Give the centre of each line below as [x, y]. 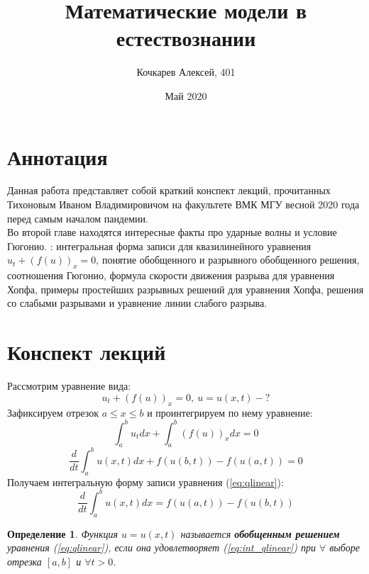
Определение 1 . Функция [62, 533]
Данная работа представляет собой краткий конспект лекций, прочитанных [169, 190]
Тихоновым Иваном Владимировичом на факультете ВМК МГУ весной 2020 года [183, 204]
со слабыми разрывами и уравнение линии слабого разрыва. [137, 303]
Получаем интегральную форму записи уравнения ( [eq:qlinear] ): [145, 482]
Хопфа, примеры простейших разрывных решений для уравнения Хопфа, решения [186, 289]
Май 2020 [186, 95]
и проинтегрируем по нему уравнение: [230, 412]
